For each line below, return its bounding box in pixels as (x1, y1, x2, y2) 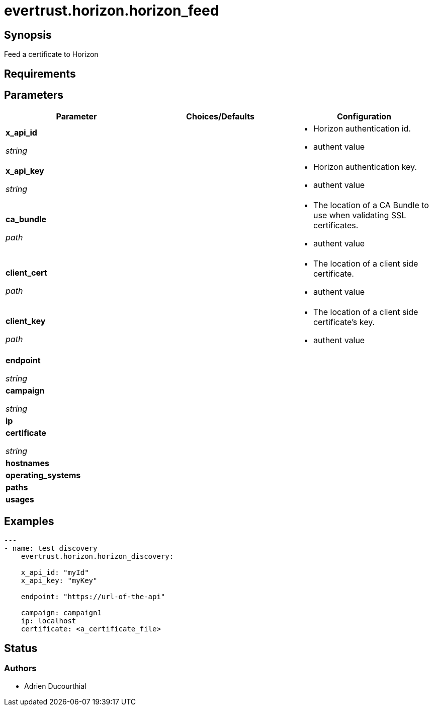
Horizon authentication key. (313, 162, 417, 172)
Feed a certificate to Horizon (4, 50, 99, 59)
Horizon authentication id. (313, 123, 411, 134)
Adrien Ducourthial (24, 681, 86, 690)
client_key (6, 316, 46, 327)
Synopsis (4, 28, 52, 41)
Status (4, 641, 38, 655)
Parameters (4, 89, 63, 102)
